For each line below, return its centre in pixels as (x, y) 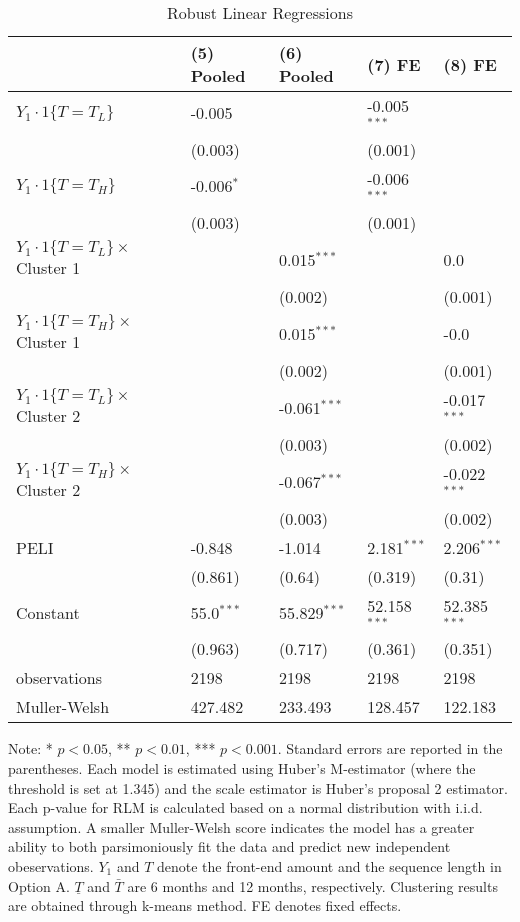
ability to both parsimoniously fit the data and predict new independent (229, 846)
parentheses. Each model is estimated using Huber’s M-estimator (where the (242, 767)
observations (59, 678)
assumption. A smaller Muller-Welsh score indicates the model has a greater (241, 826)
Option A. (39, 885)
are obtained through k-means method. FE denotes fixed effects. (205, 905)
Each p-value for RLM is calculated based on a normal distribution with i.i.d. (245, 807)
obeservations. (51, 865)
